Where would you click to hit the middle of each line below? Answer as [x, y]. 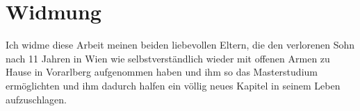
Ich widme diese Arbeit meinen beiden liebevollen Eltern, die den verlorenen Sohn [180, 45]
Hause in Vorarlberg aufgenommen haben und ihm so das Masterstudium [162, 72]
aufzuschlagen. [36, 99]
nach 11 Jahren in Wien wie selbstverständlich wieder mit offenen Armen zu [168, 58]
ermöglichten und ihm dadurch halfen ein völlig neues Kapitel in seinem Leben [173, 85]
